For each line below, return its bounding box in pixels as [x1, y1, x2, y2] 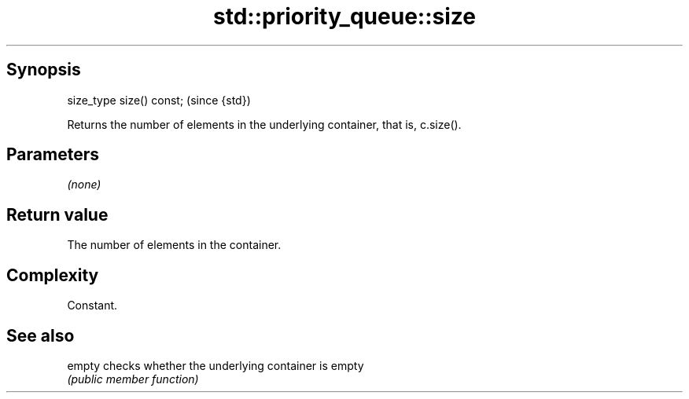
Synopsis [6, 60, 81, 80]
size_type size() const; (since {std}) [67, 93, 251, 107]
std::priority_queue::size [213, 3, 476, 30]
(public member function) [67, 372, 199, 386]
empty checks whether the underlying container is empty [67, 358, 364, 372]
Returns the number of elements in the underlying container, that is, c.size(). [67, 117, 462, 131]
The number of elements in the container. [67, 238, 282, 252]
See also [6, 325, 75, 346]
